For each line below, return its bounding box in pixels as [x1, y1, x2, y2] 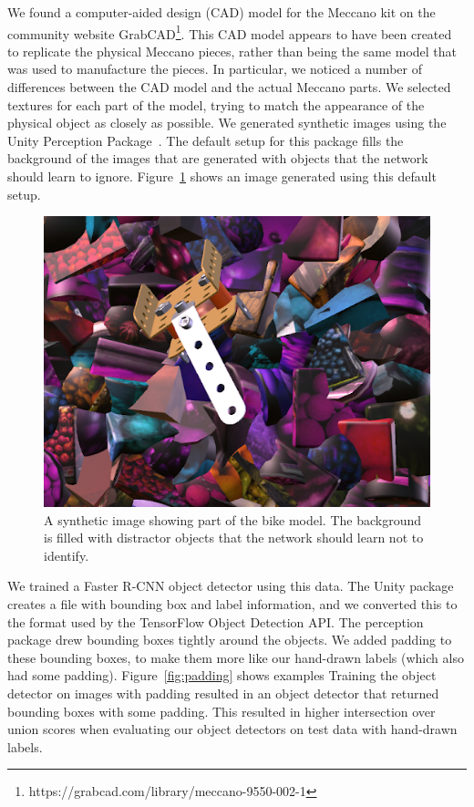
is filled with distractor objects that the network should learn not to [44, 528, 424, 547]
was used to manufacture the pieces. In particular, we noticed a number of [7, 59, 422, 78]
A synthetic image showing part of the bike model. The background [44, 510, 422, 529]
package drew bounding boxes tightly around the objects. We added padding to [7, 630, 452, 649]
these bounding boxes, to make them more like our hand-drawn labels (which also [7, 647, 464, 667]
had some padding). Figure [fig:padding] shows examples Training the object [7, 666, 437, 685]
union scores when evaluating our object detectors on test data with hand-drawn [7, 719, 458, 739]
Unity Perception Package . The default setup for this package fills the [7, 130, 404, 150]
